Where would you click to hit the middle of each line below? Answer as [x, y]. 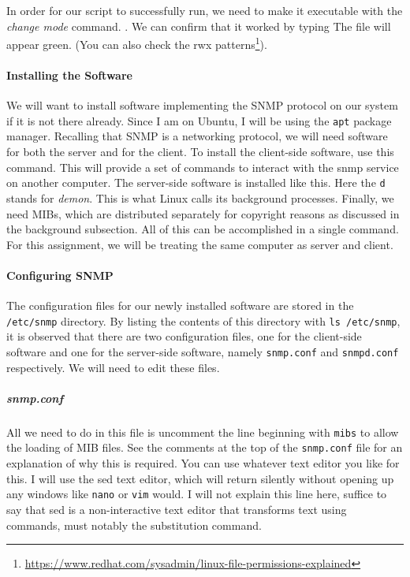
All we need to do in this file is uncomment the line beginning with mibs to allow [203, 432]
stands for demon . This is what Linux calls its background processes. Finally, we [200, 197]
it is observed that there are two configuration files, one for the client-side [184, 336]
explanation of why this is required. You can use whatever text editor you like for [203, 463]
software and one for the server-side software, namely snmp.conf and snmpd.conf [203, 351]
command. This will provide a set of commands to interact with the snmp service [203, 167]
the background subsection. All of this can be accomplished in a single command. [203, 229]
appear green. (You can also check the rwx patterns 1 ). [137, 43]
